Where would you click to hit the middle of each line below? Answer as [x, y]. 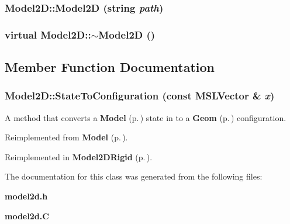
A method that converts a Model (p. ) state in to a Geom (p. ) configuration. [146, 117]
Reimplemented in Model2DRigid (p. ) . [79, 156]
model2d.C [27, 216]
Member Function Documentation [110, 67]
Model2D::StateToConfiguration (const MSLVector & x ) [140, 96]
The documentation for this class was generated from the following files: [134, 176]
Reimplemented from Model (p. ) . [66, 137]
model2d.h [26, 196]
